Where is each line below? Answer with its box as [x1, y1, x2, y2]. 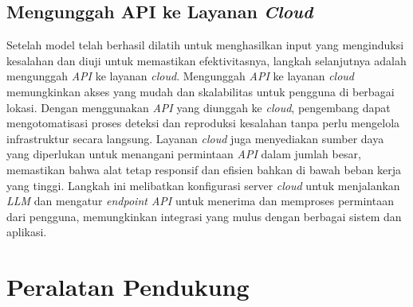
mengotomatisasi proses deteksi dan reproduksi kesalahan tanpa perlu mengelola [6, 115, 400, 131]
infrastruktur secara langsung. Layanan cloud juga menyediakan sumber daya [6, 130, 384, 146]
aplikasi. [6, 223, 47, 240]
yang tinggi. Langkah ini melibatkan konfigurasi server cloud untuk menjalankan [6, 177, 400, 193]
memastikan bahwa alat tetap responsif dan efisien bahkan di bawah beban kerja [6, 161, 402, 177]
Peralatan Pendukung [6, 270, 250, 303]
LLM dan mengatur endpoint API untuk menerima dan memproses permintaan [6, 192, 394, 209]
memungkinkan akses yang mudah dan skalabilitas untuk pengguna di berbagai [6, 83, 395, 99]
